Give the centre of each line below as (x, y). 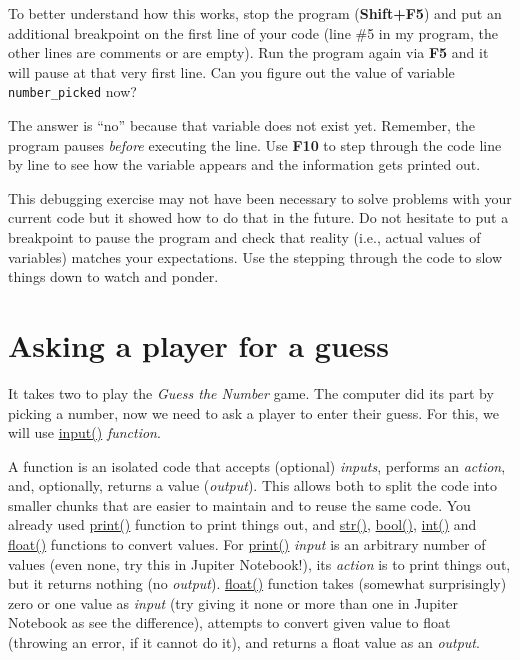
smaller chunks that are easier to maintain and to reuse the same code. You (239, 504)
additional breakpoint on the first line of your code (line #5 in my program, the (253, 32)
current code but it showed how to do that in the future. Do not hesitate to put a (258, 217)
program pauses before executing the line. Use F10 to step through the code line (255, 144)
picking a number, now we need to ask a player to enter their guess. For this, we (254, 412)
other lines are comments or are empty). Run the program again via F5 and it (248, 52)
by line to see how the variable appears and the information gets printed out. (244, 164)
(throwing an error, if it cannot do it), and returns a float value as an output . (244, 642)
